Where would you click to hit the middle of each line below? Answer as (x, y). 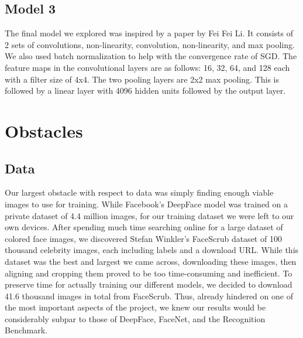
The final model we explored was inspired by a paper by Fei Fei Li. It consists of (149, 33)
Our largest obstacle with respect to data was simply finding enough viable (139, 192)
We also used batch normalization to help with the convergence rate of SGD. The (151, 56)
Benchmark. (26, 330)
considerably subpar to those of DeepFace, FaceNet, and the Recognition (135, 318)
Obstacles (44, 130)
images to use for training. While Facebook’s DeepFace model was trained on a (146, 204)
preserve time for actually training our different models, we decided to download (149, 284)
